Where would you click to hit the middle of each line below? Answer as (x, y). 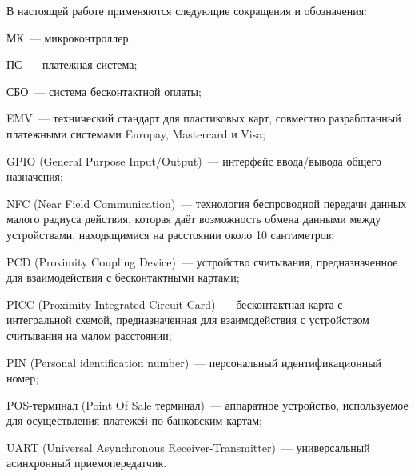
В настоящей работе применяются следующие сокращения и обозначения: (187, 10)
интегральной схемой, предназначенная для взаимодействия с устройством (188, 320)
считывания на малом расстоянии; (89, 335)
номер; (23, 378)
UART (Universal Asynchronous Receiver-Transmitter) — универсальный (188, 447)
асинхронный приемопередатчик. (87, 463)
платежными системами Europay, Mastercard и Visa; (136, 133)
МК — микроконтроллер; (69, 37)
